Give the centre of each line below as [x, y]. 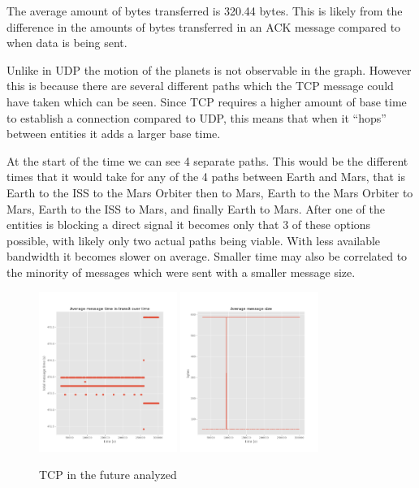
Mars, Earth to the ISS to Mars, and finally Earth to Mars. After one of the [196, 208]
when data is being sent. [67, 43]
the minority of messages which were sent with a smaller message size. [181, 272]
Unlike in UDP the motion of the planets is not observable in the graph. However [209, 69]
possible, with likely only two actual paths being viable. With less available [194, 240]
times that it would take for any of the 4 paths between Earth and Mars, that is [206, 177]
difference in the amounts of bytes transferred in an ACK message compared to [204, 26]
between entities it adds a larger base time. [114, 134]
